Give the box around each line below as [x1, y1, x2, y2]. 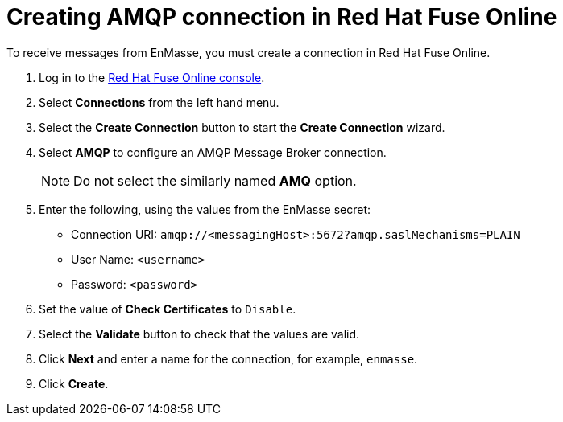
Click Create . [39, 376, 109, 391]
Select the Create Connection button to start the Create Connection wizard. [39, 120, 445, 134]
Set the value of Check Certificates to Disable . [39, 301, 296, 316]
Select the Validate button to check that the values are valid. [39, 326, 360, 341]
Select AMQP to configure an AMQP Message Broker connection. [39, 145, 387, 159]
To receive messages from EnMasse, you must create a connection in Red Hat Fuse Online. [6, 45, 491, 59]
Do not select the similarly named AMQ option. [73, 172, 357, 189]
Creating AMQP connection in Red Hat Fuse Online [6, 3, 557, 31]
